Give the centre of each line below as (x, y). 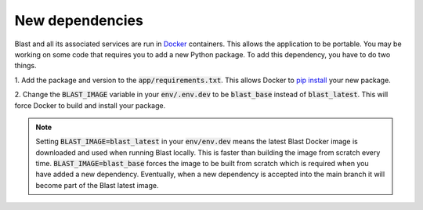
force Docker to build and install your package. (90, 105)
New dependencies (79, 20)
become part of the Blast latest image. (97, 185)
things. (25, 66)
